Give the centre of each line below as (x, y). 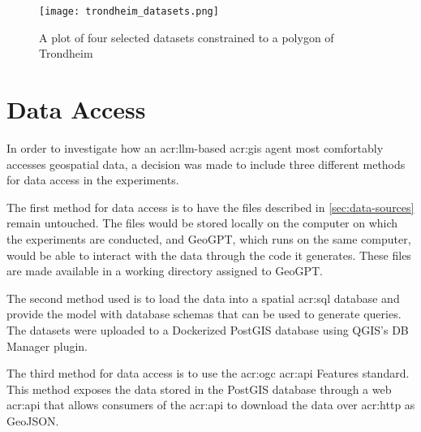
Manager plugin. (47, 346)
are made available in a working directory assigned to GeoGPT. (165, 271)
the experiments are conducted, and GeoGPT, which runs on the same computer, (209, 238)
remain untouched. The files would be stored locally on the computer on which (202, 223)
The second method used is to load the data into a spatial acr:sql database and (203, 298)
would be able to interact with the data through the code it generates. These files (209, 255)
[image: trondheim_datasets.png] (129, 11)
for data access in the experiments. (93, 180)
